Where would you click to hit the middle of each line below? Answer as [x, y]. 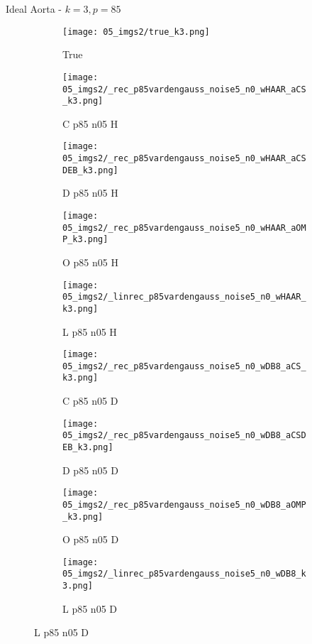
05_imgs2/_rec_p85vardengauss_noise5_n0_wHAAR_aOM [184, 228]
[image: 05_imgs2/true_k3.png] [136, 32]
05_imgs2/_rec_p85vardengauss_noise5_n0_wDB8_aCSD [184, 436]
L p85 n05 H [90, 331]
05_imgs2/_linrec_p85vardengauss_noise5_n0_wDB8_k [184, 574]
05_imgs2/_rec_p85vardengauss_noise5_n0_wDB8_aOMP [184, 504]
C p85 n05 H [90, 123]
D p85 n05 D [90, 470]
